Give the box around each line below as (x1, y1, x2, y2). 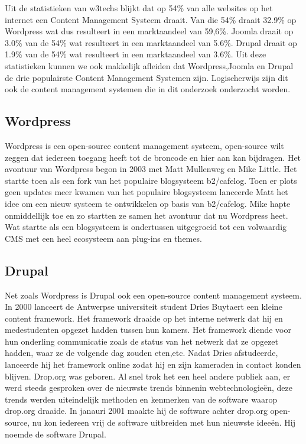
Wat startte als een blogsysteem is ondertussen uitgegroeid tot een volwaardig (5, 221, 287, 233)
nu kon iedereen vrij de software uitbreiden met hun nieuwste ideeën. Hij (32, 416, 295, 429)
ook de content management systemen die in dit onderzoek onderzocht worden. (5, 83, 291, 95)
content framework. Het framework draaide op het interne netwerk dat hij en (5, 312, 283, 324)
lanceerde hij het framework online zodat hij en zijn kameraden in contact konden (5, 358, 301, 371)
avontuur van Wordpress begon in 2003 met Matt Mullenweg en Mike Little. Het (5, 163, 297, 175)
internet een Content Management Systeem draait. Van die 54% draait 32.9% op (5, 13, 297, 25)
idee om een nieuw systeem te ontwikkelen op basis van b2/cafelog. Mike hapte (5, 197, 291, 209)
